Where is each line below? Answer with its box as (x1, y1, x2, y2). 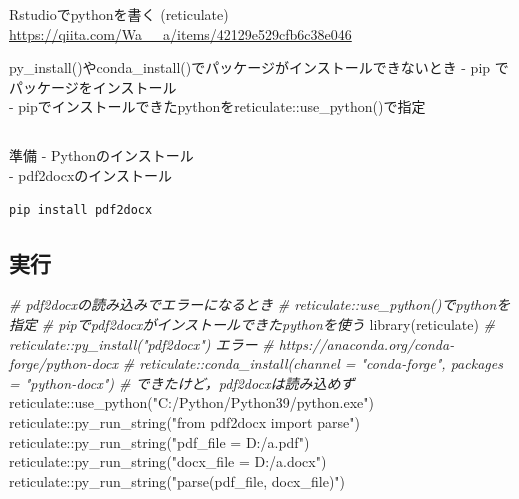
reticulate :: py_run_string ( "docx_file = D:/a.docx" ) (9, 451, 327, 472)
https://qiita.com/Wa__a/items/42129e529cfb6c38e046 (9, 23, 352, 44)
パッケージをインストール (9, 76, 177, 97)
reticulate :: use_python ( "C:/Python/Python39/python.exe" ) (9, 392, 375, 413)
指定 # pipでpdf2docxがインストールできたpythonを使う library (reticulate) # (9, 313, 496, 334)
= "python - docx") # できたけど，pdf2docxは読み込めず (9, 372, 355, 393)
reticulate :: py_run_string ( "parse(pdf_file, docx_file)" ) (9, 470, 346, 491)
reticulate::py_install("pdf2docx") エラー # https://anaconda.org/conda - (9, 333, 455, 354)
